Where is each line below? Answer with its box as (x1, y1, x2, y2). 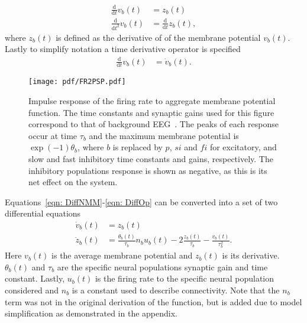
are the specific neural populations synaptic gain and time (57, 260, 268, 273)
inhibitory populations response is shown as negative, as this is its (28, 164, 267, 176)
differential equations (5, 207, 81, 219)
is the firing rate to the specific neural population (95, 272, 274, 285)
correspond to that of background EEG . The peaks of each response (28, 118, 279, 130)
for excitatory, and (209, 141, 277, 153)
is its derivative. (222, 249, 280, 261)
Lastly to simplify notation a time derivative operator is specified (5, 43, 241, 55)
